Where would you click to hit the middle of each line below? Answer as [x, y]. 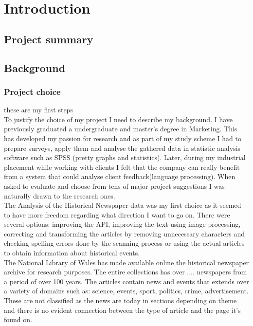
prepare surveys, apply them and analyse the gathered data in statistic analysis [122, 148]
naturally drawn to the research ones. [60, 195]
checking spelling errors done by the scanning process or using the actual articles [124, 243]
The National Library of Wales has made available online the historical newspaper [126, 262]
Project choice [32, 91]
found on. [18, 319]
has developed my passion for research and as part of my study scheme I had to [123, 138]
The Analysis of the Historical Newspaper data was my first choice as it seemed [123, 205]
